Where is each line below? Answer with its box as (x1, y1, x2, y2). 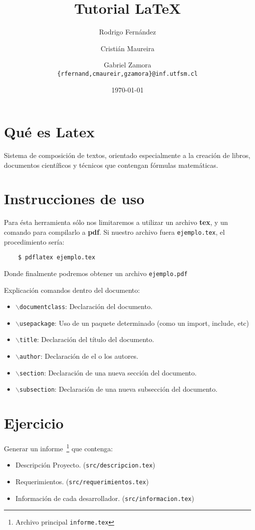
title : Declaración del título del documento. (19, 334, 154, 344)
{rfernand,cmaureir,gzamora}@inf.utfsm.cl (57, 70, 198, 77)
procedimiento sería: (4, 236, 65, 247)
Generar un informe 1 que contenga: (4, 442, 113, 453)
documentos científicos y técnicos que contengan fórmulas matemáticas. (4, 159, 218, 170)
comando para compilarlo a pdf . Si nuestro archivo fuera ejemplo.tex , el (4, 227, 225, 237)
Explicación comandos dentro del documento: (4, 284, 140, 295)
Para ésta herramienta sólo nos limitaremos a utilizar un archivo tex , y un (4, 217, 228, 227)
